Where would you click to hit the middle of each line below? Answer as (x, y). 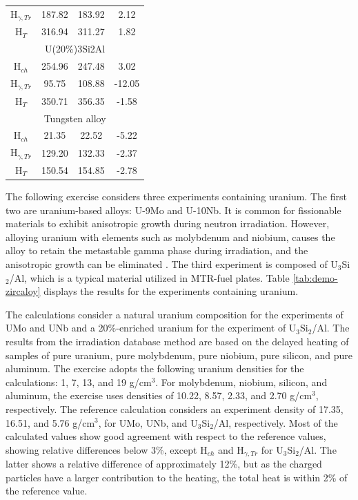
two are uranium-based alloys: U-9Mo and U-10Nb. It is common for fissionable (173, 210)
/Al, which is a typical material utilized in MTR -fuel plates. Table (149, 277)
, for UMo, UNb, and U (148, 422)
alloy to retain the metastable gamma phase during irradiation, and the (157, 250)
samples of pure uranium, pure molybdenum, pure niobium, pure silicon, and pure (179, 355)
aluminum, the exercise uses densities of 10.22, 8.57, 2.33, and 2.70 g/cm (159, 395)
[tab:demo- (315, 277)
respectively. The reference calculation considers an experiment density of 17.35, (175, 408)
